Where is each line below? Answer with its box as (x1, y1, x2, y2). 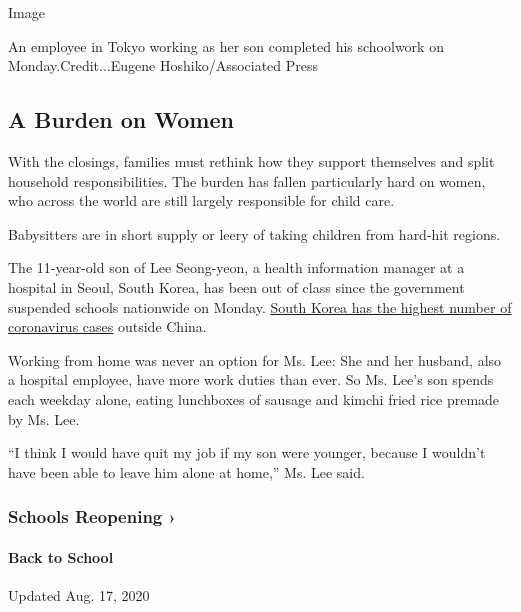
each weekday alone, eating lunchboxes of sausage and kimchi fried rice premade (8, 388, 500, 409)
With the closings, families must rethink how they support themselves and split (8, 150, 495, 171)
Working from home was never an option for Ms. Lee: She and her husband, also (8, 349, 502, 370)
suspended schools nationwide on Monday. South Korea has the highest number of (8, 296, 512, 317)
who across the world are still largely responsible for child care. (8, 190, 395, 211)
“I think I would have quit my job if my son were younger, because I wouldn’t (8, 442, 486, 463)
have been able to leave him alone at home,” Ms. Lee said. (8, 461, 365, 482)
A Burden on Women (8, 104, 234, 135)
